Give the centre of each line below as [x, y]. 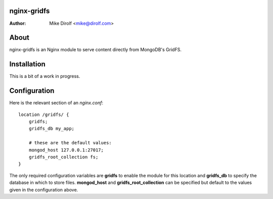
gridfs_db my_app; [52, 129]
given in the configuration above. [44, 189]
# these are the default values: [70, 143]
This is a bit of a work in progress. [45, 76]
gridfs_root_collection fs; [63, 157]
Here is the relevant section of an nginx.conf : [56, 103]
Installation [27, 64]
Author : [18, 23]
